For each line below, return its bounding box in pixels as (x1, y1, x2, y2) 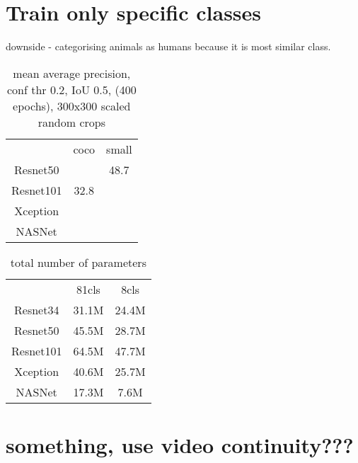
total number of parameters (10, 253, 146, 270)
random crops (37, 113, 105, 130)
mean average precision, (13, 64, 131, 81)
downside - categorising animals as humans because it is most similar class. (6, 39, 331, 54)
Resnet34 (14, 301, 59, 318)
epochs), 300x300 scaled (13, 97, 131, 114)
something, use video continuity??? (6, 430, 354, 459)
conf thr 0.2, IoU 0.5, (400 (6, 81, 137, 98)
